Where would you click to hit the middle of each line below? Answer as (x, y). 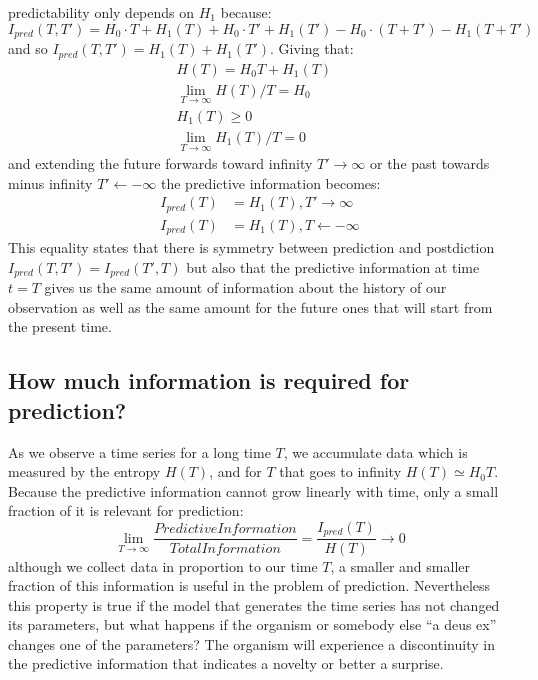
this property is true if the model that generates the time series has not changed (254, 604)
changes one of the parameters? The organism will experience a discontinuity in (251, 643)
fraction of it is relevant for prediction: (126, 510)
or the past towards (430, 163)
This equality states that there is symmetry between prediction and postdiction (251, 247)
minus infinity (50, 182)
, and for (235, 471)
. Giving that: (311, 48)
